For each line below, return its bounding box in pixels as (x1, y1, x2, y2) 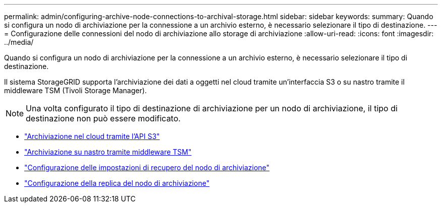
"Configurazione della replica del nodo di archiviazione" (24, 179, 210, 187)
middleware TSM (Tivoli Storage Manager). (4, 86, 147, 95)
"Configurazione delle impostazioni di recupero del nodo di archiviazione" (24, 163, 270, 172)
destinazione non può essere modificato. (26, 113, 181, 123)
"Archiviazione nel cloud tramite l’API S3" (24, 132, 160, 141)
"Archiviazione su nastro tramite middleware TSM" (24, 148, 192, 156)
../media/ (4, 38, 34, 46)
